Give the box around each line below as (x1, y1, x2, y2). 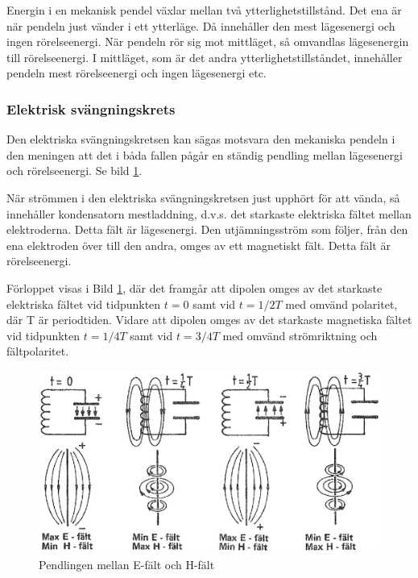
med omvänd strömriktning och (222, 326, 378, 343)
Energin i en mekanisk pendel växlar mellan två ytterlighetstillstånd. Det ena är (6, 2, 402, 18)
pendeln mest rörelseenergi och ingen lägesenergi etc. (6, 64, 267, 81)
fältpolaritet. (6, 343, 69, 360)
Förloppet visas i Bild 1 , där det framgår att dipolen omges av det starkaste (6, 279, 383, 296)
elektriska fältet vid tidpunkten (6, 295, 161, 312)
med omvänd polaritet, (285, 295, 398, 312)
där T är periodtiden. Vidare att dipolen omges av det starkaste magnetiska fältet (6, 311, 412, 328)
